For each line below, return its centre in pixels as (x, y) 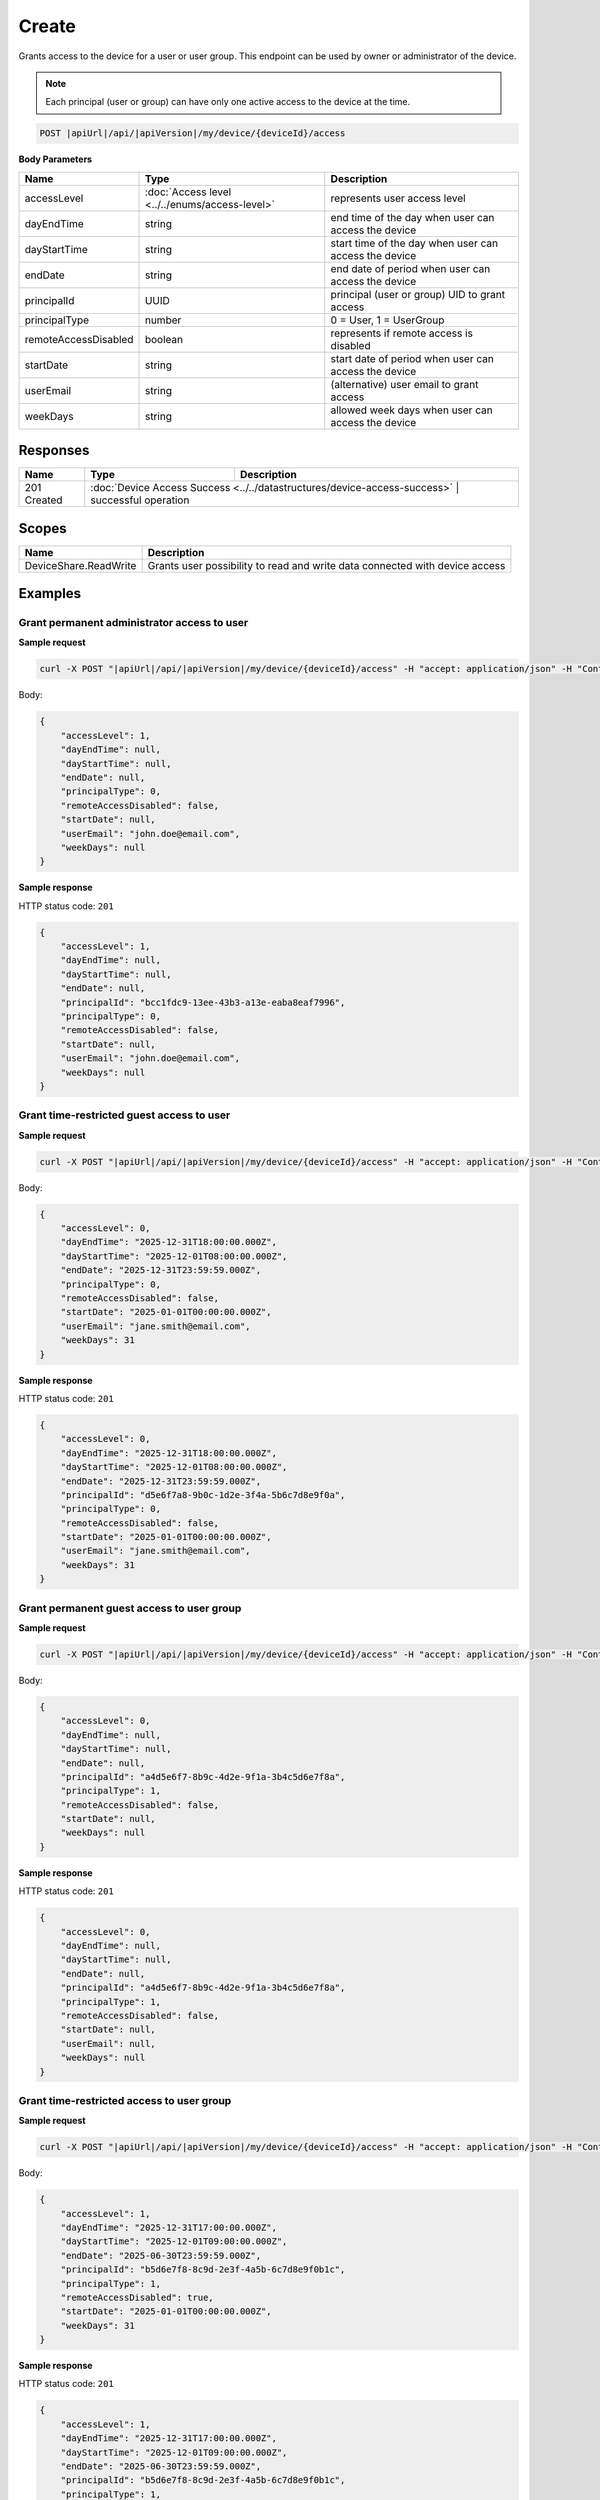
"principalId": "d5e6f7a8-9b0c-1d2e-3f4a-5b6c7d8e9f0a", (203, 1494)
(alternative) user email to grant (404, 384)
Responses (54, 450)
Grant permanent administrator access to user (133, 623)
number (163, 320)
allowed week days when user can (412, 410)
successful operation (140, 500)
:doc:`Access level (188, 192)
